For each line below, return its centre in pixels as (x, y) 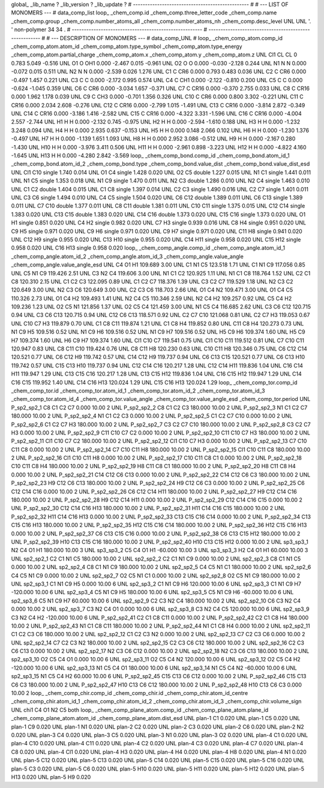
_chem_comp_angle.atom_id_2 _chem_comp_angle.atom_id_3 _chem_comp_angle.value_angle (127, 256)
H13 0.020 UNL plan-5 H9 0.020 (51, 777)
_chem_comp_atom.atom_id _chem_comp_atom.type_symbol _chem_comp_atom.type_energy (127, 46)
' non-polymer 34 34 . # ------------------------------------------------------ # (109, 29)
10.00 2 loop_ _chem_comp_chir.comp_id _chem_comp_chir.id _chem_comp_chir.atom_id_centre (130, 693)
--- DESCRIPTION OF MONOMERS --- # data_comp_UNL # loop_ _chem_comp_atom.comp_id (167, 38)
